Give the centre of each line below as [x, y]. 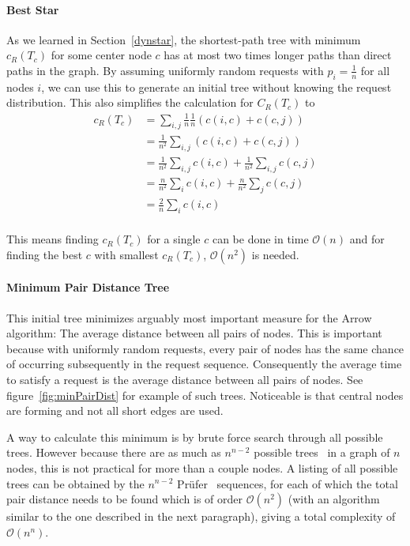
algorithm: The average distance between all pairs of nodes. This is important [194, 333]
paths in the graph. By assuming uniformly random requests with [165, 70]
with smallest [126, 254]
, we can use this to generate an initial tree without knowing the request [216, 87]
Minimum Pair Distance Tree [88, 287]
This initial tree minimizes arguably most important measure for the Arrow [189, 317]
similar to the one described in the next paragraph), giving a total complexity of [201, 516]
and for [367, 239]
